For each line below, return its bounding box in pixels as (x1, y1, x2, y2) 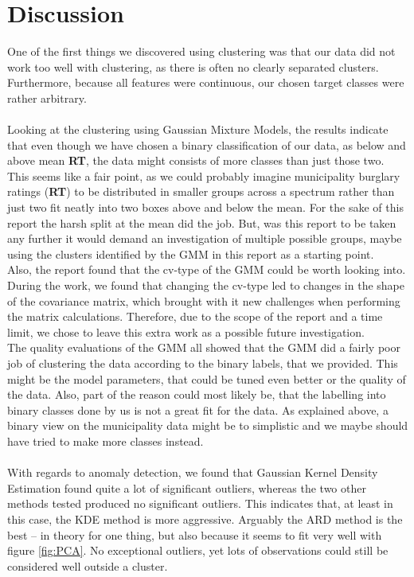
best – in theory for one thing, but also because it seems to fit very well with (7, 526, 382, 543)
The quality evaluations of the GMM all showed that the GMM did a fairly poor (7, 339, 400, 356)
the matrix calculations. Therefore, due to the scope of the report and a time (7, 308, 383, 325)
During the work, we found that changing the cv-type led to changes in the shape (7, 277, 404, 294)
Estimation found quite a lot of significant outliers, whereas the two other (7, 479, 366, 496)
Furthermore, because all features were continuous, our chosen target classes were (7, 74, 404, 91)
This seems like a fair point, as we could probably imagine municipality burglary (7, 167, 400, 184)
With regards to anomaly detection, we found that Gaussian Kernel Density (7, 464, 378, 481)
